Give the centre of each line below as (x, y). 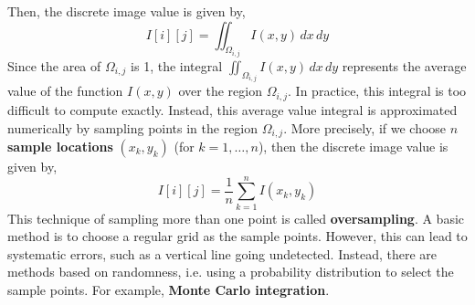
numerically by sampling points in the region (133, 127)
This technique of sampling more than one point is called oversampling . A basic (236, 218)
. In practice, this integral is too (377, 91)
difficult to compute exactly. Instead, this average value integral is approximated (232, 109)
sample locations (60, 146)
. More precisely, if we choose (365, 127)
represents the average (404, 66)
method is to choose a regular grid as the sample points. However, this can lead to (237, 236)
